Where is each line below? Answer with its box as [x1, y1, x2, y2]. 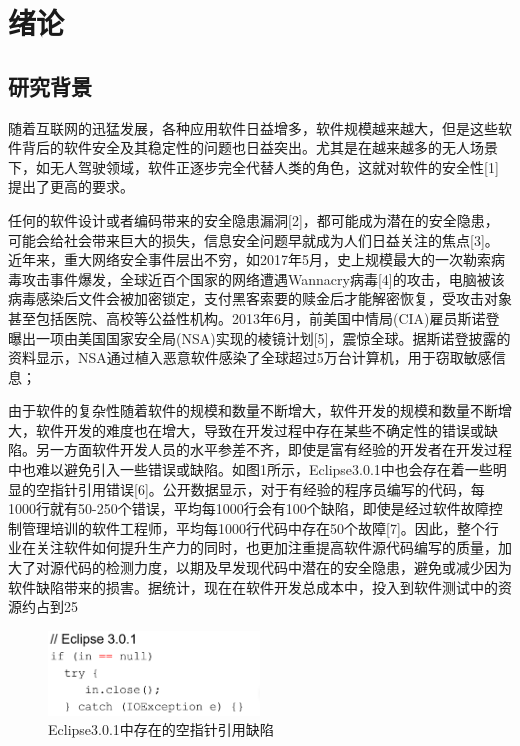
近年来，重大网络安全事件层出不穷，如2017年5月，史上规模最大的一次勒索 [8, 249, 491, 270]
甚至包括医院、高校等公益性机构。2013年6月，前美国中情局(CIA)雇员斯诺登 [8, 307, 500, 328]
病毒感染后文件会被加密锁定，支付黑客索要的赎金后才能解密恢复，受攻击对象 [8, 288, 512, 309]
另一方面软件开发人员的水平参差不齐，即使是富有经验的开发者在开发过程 [35, 439, 512, 460]
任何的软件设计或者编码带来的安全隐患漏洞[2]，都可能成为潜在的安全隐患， [8, 209, 499, 230]
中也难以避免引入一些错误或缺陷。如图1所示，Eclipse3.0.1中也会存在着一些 [8, 459, 493, 480]
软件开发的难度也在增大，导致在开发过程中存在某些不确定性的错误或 [35, 419, 484, 440]
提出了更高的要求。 [8, 176, 134, 197]
